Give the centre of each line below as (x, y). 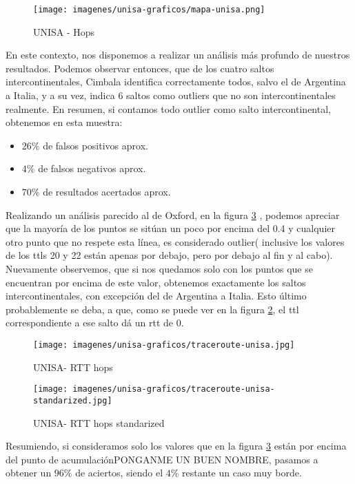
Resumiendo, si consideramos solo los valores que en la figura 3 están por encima (176, 446)
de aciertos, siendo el (119, 473)
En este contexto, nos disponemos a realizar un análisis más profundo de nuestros (178, 55)
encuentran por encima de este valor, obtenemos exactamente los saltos (156, 282)
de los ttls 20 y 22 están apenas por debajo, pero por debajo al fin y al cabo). (169, 255)
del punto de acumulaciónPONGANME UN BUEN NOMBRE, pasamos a (162, 459)
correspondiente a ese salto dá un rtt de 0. (95, 323)
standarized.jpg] (73, 400)
